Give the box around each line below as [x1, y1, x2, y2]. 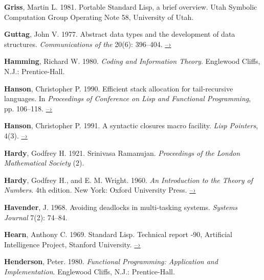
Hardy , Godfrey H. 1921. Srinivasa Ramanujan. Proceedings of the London [4, 147, 240, 158]
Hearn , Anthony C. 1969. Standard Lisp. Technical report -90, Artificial [4, 229, 232, 240]
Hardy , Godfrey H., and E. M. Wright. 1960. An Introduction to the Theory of [4, 174, 253, 185]
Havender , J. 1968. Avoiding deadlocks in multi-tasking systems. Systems [4, 201, 238, 212]
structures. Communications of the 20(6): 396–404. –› [4, 38, 171, 49]
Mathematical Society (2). [4, 157, 84, 168]
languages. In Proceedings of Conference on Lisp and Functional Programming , [4, 93, 251, 104]
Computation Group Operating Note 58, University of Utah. [4, 11, 194, 22]
